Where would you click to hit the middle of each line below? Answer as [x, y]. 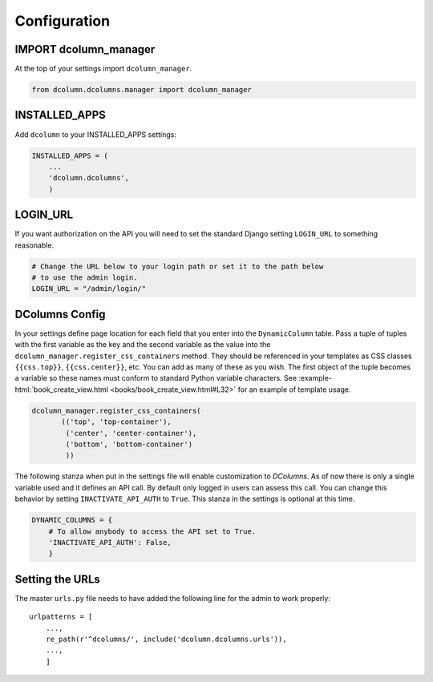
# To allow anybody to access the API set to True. [152, 531]
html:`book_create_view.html [61, 389]
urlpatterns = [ [61, 617]
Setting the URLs [57, 579]
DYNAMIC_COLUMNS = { [72, 520]
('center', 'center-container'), [131, 433]
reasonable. [34, 245]
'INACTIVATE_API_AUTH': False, [110, 542]
